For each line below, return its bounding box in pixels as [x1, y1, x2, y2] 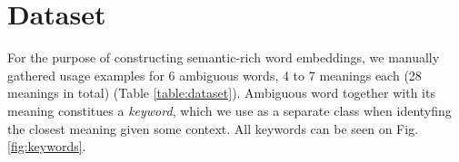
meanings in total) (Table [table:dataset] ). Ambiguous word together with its [7, 83, 435, 102]
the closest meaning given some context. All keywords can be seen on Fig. [7, 119, 419, 138]
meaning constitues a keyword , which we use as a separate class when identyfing [7, 100, 452, 119]
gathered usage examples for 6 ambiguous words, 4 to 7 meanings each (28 [7, 65, 422, 84]
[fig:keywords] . [7, 137, 86, 156]
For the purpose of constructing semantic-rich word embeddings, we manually [7, 48, 440, 67]
